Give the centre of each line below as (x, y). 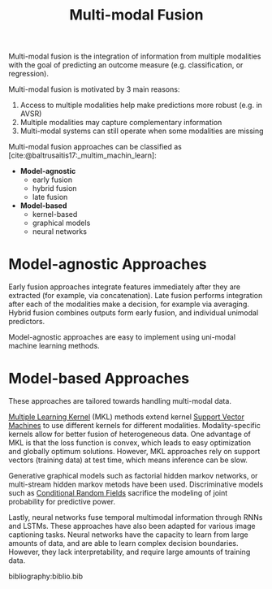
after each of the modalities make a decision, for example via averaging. (129, 304)
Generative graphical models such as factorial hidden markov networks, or (133, 476)
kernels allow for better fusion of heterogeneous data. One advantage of (130, 434)
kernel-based (55, 214)
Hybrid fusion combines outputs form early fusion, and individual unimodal (134, 313)
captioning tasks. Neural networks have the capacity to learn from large (129, 535)
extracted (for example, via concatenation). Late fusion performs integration (136, 296)
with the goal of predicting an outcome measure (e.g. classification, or (126, 65)
